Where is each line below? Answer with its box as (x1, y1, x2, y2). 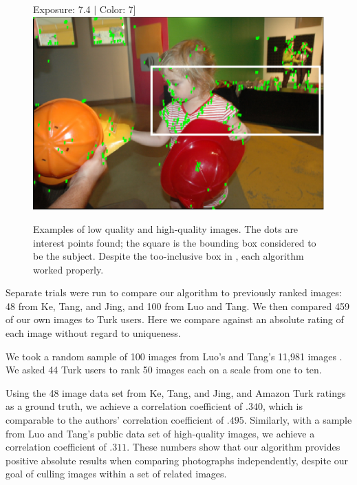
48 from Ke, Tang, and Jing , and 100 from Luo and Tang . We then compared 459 (6, 298, 349, 313)
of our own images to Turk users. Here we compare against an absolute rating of (6, 312, 344, 327)
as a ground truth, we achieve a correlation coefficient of (6, 399, 243, 413)
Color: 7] (99, 2, 136, 16)
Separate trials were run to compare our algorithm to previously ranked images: (6, 285, 342, 300)
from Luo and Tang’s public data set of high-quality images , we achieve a (6, 426, 315, 440)
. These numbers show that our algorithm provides (127, 440, 340, 454)
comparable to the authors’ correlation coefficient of (6, 413, 224, 427)
